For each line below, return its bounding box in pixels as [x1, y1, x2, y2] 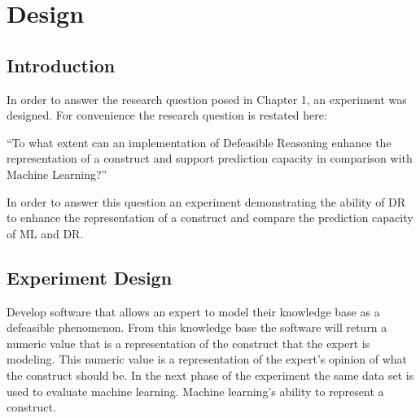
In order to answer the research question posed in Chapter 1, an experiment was [7, 90, 407, 107]
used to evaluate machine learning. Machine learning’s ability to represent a [7, 382, 384, 399]
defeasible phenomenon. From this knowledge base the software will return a [7, 319, 387, 336]
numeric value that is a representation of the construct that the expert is [7, 334, 370, 351]
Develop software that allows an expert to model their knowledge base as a [7, 303, 380, 320]
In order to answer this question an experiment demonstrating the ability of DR [7, 193, 406, 210]
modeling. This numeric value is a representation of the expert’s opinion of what [7, 351, 408, 368]
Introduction [7, 52, 116, 77]
